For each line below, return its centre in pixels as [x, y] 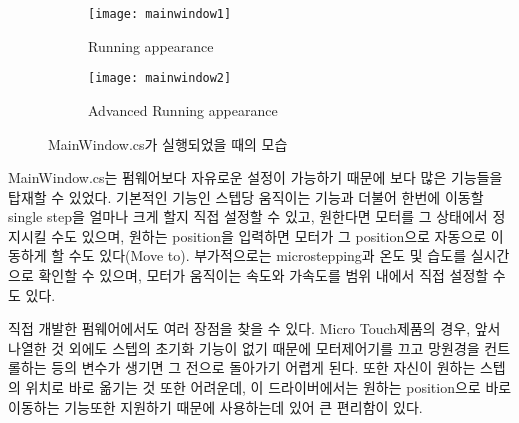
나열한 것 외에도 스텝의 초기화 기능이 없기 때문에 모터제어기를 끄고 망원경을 [244, 347]
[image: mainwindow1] [160, 14]
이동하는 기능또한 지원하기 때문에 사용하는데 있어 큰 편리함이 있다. [215, 406]
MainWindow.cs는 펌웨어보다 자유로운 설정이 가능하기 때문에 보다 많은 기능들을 [255, 177]
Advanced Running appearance [183, 109]
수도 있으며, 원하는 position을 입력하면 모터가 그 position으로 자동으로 [269, 235]
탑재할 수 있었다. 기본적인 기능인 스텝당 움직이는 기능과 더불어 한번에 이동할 [246, 196]
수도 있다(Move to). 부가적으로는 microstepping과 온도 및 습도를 [267, 255]
